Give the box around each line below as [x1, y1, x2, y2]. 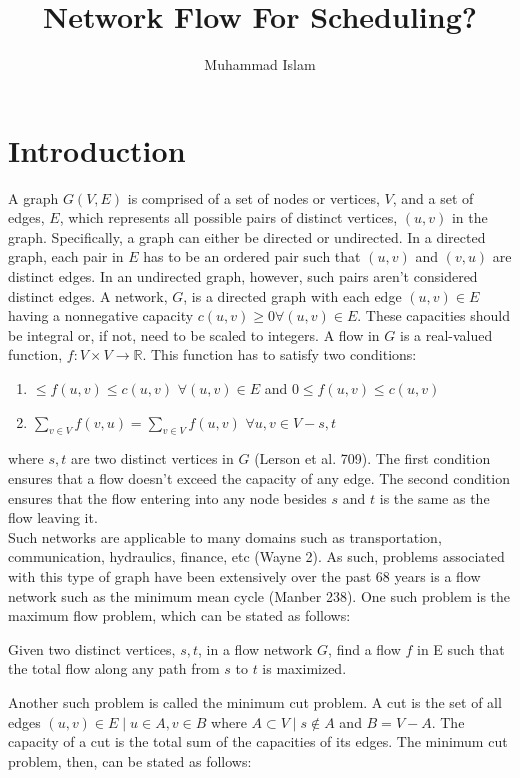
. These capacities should [357, 305, 510, 326]
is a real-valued [399, 324, 493, 345]
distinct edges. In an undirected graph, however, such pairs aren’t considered [8, 266, 478, 287]
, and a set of [392, 187, 474, 208]
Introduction [8, 129, 186, 170]
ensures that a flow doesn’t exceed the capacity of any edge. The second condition [8, 467, 510, 488]
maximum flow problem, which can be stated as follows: [8, 605, 351, 626]
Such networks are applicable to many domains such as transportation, [8, 526, 442, 547]
